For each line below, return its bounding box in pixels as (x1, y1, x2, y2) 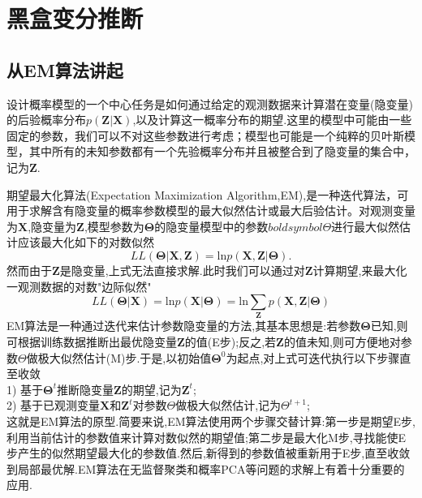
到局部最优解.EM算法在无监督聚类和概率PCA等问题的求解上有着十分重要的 (6, 460, 405, 477)
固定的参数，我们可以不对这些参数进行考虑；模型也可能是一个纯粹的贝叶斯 (6, 127, 404, 144)
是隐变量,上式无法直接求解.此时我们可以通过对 (59, 261, 305, 278)
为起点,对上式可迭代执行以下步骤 (226, 349, 400, 366)
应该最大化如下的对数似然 (17, 234, 154, 251)
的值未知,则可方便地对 (283, 333, 401, 350)
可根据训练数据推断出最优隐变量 (6, 333, 177, 350)
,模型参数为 (84, 217, 144, 234)
